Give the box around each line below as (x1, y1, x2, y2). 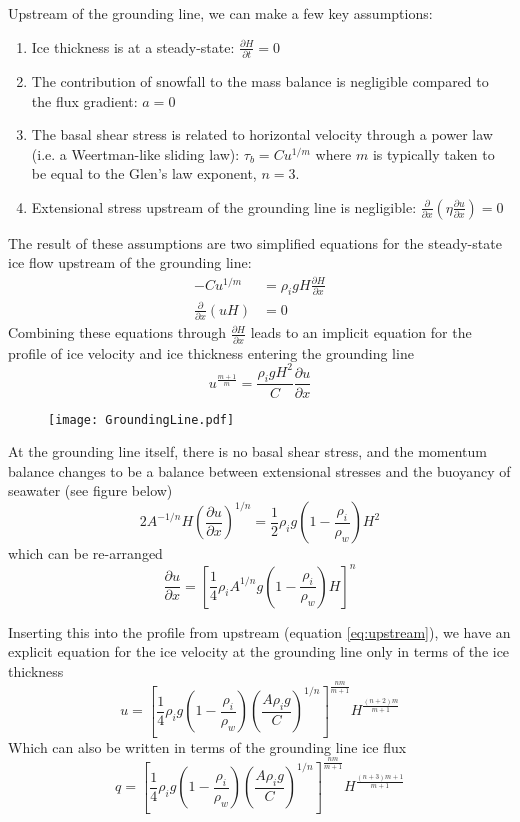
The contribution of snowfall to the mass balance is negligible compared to (31, 70, 489, 91)
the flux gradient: (31, 90, 138, 111)
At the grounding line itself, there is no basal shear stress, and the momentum (8, 441, 488, 462)
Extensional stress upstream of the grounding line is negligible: (31, 196, 417, 217)
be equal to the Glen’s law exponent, (31, 163, 257, 184)
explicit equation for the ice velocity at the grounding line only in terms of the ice (8, 641, 510, 662)
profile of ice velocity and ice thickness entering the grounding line (8, 342, 414, 363)
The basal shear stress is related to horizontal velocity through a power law (31, 124, 493, 145)
